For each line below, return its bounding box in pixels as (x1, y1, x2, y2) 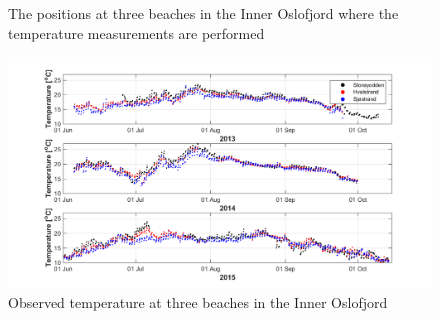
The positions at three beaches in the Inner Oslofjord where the (8, 3, 399, 24)
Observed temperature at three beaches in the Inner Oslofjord (8, 291, 388, 312)
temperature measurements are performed (8, 22, 265, 43)
